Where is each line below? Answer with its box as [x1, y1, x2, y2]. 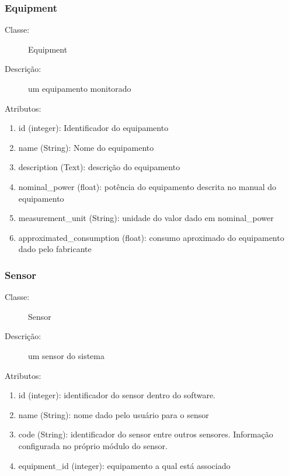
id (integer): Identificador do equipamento [18, 122, 169, 134]
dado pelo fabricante [18, 243, 92, 255]
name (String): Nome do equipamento [18, 141, 154, 153]
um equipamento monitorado [28, 82, 131, 94]
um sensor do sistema [28, 349, 105, 361]
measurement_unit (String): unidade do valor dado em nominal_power [18, 212, 274, 224]
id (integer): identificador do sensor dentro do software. [18, 389, 216, 401]
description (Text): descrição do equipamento [18, 161, 180, 173]
